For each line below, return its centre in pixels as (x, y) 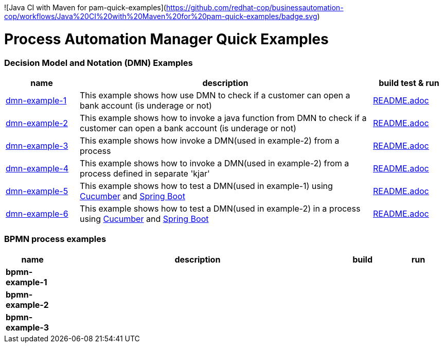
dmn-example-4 (37, 168)
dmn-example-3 (37, 145)
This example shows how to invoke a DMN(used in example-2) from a (214, 163)
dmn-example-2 (37, 123)
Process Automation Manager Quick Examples (166, 39)
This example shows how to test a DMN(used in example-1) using (206, 186)
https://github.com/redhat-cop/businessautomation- (255, 7)
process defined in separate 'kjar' (145, 173)
